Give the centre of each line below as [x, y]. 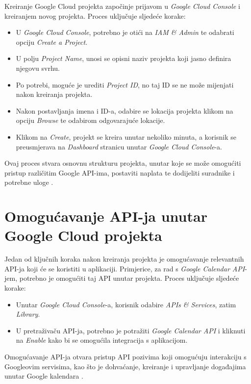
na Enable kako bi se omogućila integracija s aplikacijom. [102, 340]
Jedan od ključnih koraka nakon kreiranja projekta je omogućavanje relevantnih [124, 259]
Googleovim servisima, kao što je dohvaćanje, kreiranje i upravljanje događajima [125, 366]
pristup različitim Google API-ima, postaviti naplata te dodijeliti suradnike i [120, 172]
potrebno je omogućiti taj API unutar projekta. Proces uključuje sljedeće [129, 278]
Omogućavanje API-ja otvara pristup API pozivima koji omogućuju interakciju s [125, 356]
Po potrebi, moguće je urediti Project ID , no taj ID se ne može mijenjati [125, 84]
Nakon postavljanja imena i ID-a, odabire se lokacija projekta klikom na [125, 110]
